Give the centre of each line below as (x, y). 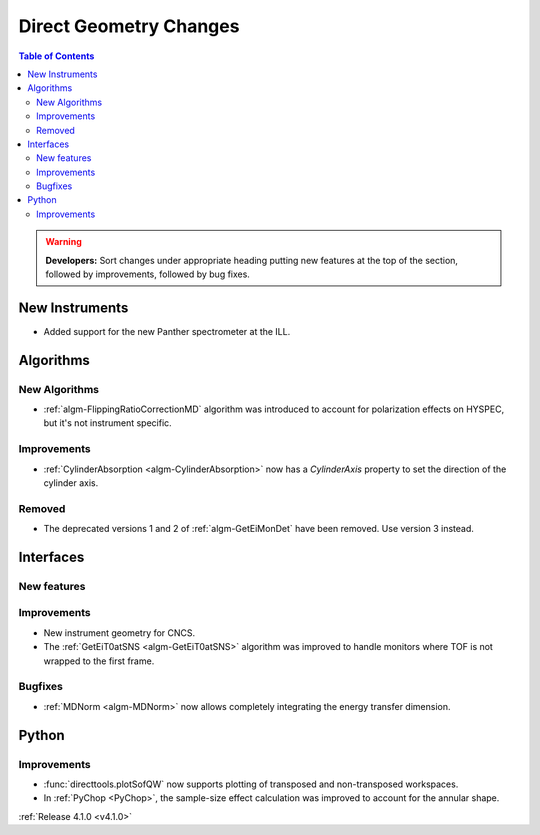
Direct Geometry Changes (129, 26)
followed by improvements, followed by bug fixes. (147, 274)
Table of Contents (56, 56)
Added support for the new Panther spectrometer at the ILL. (167, 331)
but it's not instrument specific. (107, 423)
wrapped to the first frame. (99, 661)
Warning (63, 242)
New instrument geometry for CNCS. (119, 632)
